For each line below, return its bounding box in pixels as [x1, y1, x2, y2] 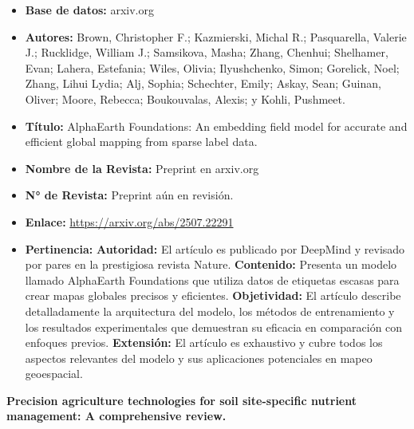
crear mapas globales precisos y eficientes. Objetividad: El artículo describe [25, 287, 401, 304]
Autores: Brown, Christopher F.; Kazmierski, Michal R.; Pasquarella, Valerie [25, 28, 407, 45]
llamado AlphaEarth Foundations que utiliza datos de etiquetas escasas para [25, 271, 400, 288]
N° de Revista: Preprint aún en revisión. [25, 187, 234, 203]
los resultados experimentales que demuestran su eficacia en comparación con [25, 318, 403, 335]
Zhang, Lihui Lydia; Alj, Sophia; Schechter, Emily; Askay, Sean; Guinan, [25, 75, 381, 92]
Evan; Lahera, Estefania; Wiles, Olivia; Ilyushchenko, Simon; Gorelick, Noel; [25, 59, 400, 76]
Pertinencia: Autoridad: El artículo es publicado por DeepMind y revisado [25, 240, 405, 257]
